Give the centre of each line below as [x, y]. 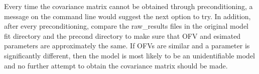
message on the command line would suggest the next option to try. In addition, [127, 16]
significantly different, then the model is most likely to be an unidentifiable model [130, 55]
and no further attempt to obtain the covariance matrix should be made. [116, 65]
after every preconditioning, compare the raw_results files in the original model [126, 26]
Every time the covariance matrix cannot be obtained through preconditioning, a [128, 6]
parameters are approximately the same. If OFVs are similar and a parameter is [127, 46]
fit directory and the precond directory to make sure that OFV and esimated [122, 35]
